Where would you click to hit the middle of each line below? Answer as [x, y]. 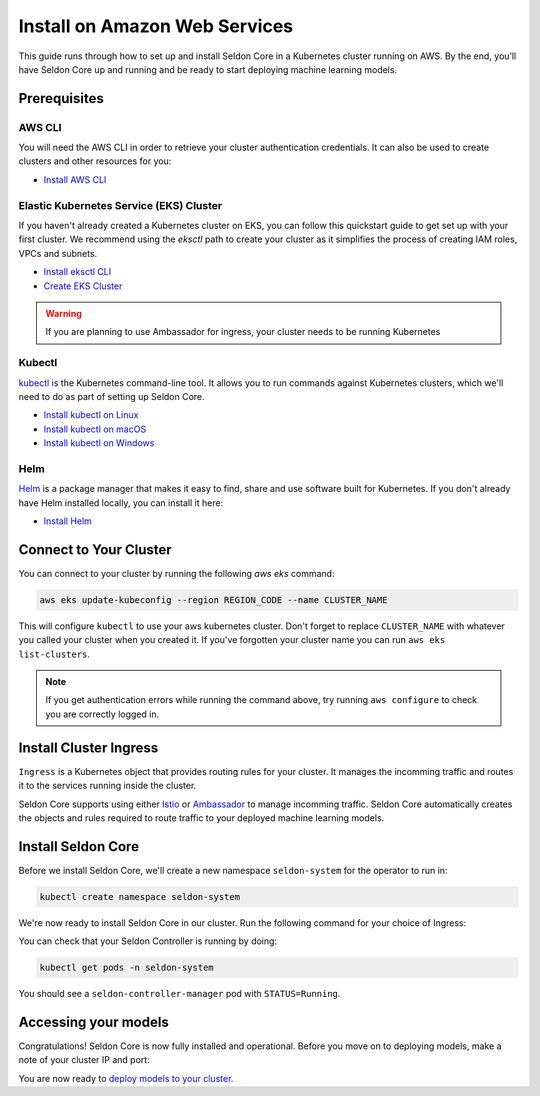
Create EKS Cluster [83, 286]
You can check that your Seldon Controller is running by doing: [148, 941]
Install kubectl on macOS [95, 429]
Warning [63, 313]
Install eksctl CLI [77, 272]
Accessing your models [93, 1021]
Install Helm [67, 521]
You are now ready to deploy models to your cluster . [126, 1078]
